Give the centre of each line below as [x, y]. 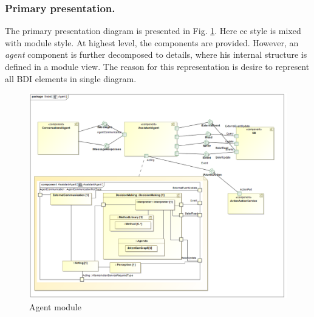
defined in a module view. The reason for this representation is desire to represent [157, 66]
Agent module [55, 306]
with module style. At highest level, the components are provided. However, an [152, 42]
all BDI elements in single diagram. [71, 78]
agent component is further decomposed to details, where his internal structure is [156, 54]
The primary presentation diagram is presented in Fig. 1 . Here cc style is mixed [153, 31]
